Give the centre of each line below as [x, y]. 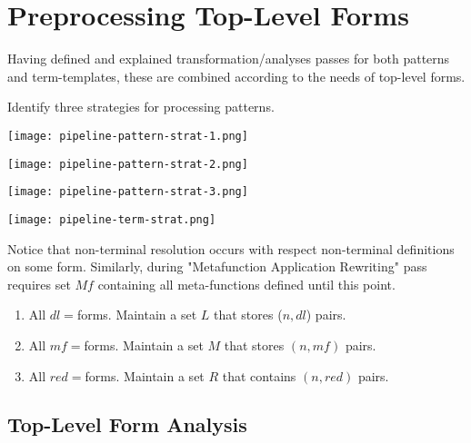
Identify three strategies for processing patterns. [141, 107]
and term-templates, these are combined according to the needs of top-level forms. [236, 76]
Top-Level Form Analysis [127, 424]
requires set [39, 284]
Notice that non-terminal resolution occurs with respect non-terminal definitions [231, 248]
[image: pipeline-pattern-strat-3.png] [128, 192]
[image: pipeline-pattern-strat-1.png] [128, 136]
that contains [259, 375]
